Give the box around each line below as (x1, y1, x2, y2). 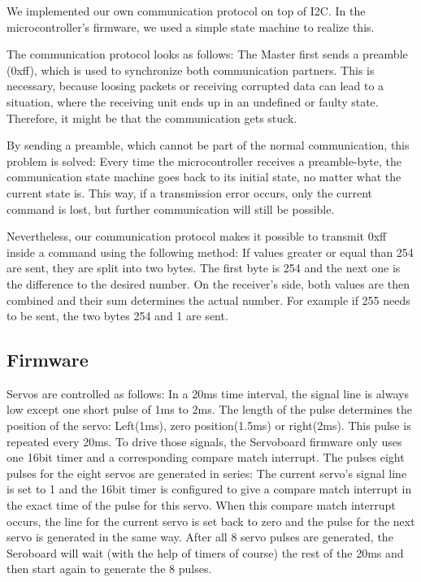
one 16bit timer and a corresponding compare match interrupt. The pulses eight (7, 449, 405, 466)
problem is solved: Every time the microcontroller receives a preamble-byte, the (7, 152, 401, 169)
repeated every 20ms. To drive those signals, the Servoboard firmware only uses (7, 432, 402, 450)
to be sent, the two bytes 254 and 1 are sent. (7, 307, 228, 324)
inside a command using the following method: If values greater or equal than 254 (7, 243, 414, 260)
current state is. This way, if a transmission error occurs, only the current (7, 184, 373, 201)
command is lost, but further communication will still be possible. (7, 200, 335, 217)
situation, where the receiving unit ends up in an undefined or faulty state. (7, 93, 379, 110)
